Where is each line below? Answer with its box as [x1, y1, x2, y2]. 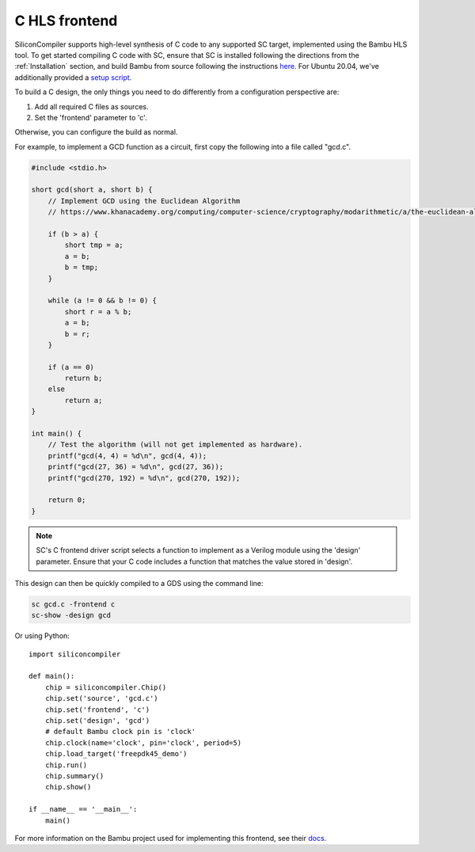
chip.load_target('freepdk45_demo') [44, 749, 188, 759]
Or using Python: [14, 631, 70, 641]
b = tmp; [64, 263, 99, 272]
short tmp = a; [64, 241, 124, 249]
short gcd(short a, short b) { [31, 185, 154, 194]
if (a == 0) [47, 363, 95, 371]
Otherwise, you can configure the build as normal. [14, 127, 178, 137]
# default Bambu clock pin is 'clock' [44, 727, 196, 736]
